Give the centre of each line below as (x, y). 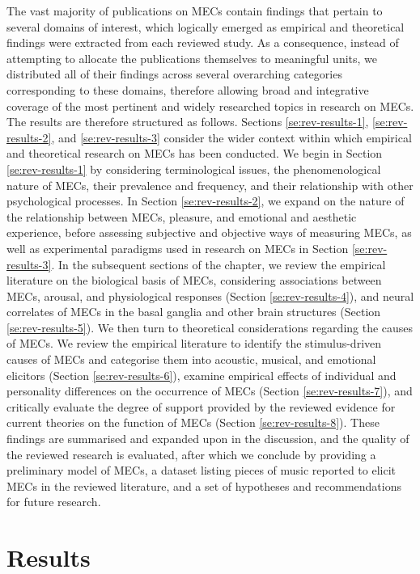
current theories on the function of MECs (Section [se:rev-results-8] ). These (193, 422)
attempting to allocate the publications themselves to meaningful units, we (192, 58)
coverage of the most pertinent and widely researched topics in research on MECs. (210, 106)
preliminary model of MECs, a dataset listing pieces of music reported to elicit (201, 470)
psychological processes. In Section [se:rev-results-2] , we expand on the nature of (206, 201)
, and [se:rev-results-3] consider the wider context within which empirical (231, 137)
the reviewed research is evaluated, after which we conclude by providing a (191, 454)
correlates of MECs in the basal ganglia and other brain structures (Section (194, 312)
